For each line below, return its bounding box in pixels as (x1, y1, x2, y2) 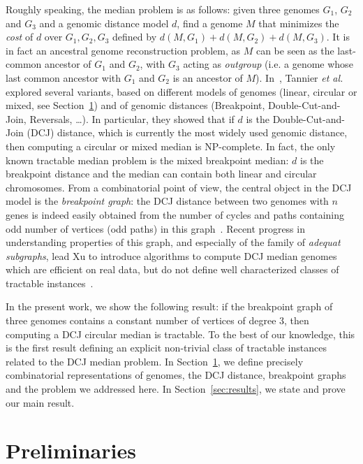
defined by (112, 29, 157, 44)
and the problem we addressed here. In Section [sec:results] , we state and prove (6, 382, 346, 396)
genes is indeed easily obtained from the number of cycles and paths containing (6, 207, 345, 222)
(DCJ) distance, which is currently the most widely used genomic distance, (27, 125, 348, 140)
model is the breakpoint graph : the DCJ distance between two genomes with (6, 194, 329, 208)
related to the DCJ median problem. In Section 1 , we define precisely (6, 354, 304, 368)
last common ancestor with (6, 70, 121, 85)
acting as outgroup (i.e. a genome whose (183, 57, 353, 71)
